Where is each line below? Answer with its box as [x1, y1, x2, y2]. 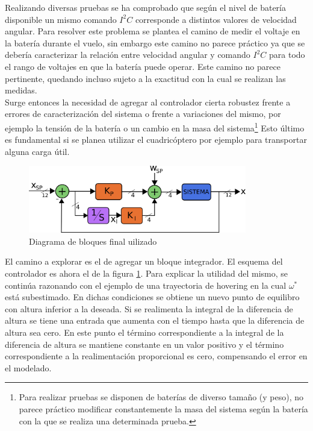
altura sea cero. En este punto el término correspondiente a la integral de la [5, 326, 284, 338]
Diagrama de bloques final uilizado [29, 234, 157, 247]
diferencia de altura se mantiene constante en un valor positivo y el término [5, 338, 284, 350]
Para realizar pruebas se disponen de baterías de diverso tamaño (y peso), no [19, 391, 304, 403]
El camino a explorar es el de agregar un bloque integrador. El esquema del [5, 255, 283, 268]
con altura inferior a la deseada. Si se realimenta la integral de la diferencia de [5, 302, 293, 315]
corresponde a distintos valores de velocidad [135, 13, 297, 25]
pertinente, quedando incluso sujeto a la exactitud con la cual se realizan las [5, 72, 286, 84]
